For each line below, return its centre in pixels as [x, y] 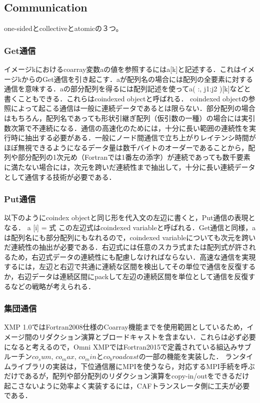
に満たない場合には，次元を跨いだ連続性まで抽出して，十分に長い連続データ [130, 167]
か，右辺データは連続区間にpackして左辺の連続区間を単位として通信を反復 [126, 276]
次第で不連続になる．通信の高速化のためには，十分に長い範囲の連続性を [130, 128]
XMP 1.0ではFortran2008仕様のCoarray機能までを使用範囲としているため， [125, 327]
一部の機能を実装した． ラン [192, 356]
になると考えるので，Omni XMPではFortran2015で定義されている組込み [121, 346]
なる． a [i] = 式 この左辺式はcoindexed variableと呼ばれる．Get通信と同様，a [130, 227]
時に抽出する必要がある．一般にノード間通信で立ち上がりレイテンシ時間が [133, 138]
